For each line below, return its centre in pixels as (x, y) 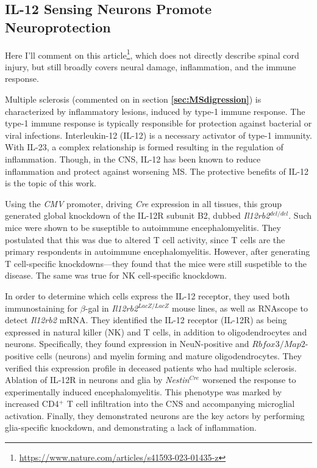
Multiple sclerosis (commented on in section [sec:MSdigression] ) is (133, 99)
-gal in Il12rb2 (112, 308)
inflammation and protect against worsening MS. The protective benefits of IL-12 (157, 171)
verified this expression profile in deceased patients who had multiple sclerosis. (151, 367)
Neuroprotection (58, 27)
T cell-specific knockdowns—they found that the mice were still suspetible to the (156, 263)
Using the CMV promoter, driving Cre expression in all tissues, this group (144, 203)
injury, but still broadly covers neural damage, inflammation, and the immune (151, 66)
